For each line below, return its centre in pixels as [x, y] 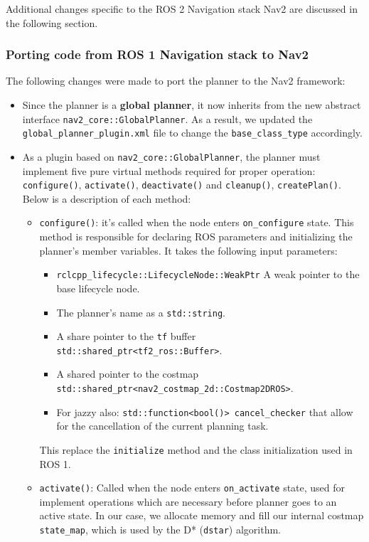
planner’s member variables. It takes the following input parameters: [188, 250]
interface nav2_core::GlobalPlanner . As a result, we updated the [167, 118]
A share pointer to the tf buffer [126, 336]
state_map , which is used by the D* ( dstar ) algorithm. [160, 530]
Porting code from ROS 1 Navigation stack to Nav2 [157, 54]
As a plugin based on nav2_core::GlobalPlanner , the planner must [171, 156]
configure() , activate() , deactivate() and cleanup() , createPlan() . [182, 185]
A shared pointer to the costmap [128, 374]
